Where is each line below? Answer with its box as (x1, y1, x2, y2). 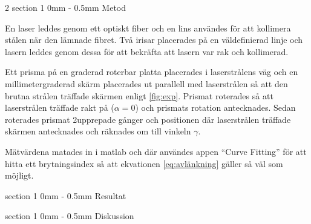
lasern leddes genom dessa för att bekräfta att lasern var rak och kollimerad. (5, 45, 289, 58)
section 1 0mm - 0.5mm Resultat (5, 189, 126, 202)
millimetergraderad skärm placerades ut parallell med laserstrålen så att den (5, 77, 288, 90)
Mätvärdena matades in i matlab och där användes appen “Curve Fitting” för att (5, 145, 307, 157)
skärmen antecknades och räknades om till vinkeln (5, 125, 191, 137)
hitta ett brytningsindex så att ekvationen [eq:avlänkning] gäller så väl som (5, 157, 283, 170)
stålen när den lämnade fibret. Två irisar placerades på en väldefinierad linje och (5, 33, 303, 46)
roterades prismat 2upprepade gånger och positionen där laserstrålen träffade (5, 113, 291, 125)
